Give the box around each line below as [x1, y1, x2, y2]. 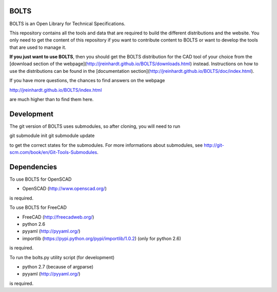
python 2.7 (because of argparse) [22, 263, 94, 269]
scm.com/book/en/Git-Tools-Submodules [9, 149, 97, 155]
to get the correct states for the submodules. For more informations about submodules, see [9, 142, 203, 148]
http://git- [203, 142, 224, 148]
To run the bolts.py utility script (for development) [9, 254, 115, 260]
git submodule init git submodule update [9, 132, 95, 139]
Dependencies [9, 162, 57, 171]
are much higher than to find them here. [9, 96, 94, 103]
